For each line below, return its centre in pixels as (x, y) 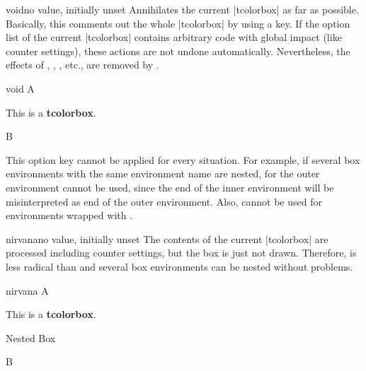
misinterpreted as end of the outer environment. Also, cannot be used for (164, 201)
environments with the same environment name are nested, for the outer (163, 173)
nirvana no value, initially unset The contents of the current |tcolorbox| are (167, 238)
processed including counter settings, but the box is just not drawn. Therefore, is (181, 253)
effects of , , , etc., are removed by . (82, 65)
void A (20, 88)
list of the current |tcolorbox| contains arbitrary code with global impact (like (174, 37)
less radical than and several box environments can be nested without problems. (179, 266)
